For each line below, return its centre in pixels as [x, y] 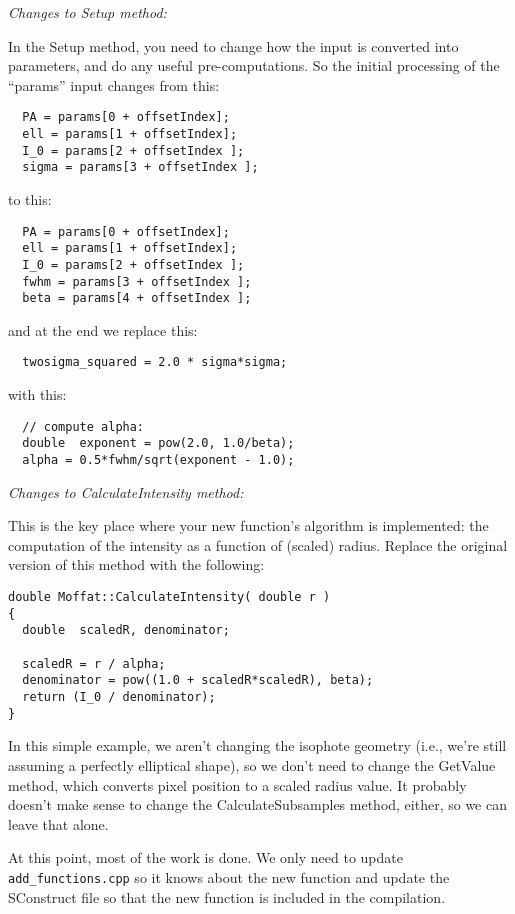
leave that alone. [58, 823]
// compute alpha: [83, 426]
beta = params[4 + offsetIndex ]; [137, 298]
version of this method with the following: [136, 564]
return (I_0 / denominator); [119, 697]
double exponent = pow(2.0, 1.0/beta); [158, 443]
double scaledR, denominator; [126, 630]
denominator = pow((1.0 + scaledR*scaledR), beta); [198, 680]
